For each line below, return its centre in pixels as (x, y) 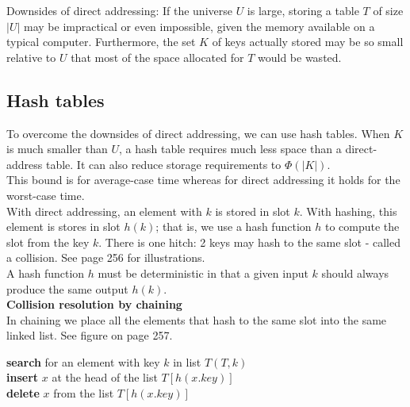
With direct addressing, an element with (104, 211)
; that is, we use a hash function (234, 227)
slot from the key (48, 242)
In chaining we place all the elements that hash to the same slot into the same (197, 319)
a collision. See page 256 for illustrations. (106, 257)
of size (388, 10)
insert (23, 377)
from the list (84, 393)
